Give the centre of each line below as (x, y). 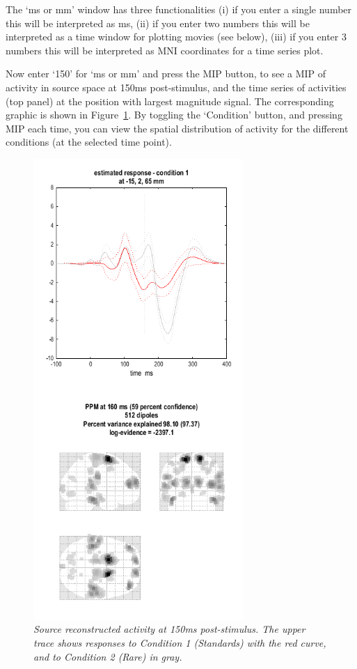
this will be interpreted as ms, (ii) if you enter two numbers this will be (158, 23)
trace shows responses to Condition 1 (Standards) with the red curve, (180, 642)
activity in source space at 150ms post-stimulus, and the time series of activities (176, 87)
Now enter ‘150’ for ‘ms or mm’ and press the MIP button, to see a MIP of (166, 74)
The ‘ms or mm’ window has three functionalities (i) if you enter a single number (179, 9)
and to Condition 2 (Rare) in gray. (108, 656)
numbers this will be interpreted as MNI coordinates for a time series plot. (165, 50)
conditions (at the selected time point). (89, 142)
